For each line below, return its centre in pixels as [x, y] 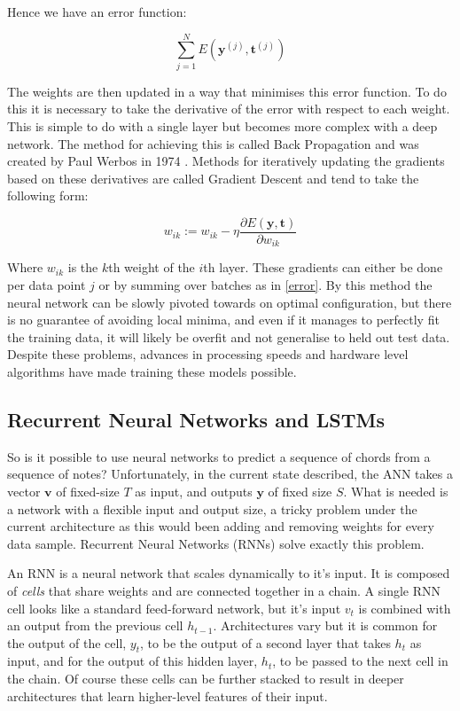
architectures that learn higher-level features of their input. [168, 695]
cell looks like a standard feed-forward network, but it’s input [174, 608]
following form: [48, 195]
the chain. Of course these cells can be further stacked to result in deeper [206, 679]
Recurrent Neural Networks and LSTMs [196, 419]
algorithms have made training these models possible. [152, 371]
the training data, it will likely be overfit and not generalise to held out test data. [229, 336]
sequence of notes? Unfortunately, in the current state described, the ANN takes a [230, 474]
